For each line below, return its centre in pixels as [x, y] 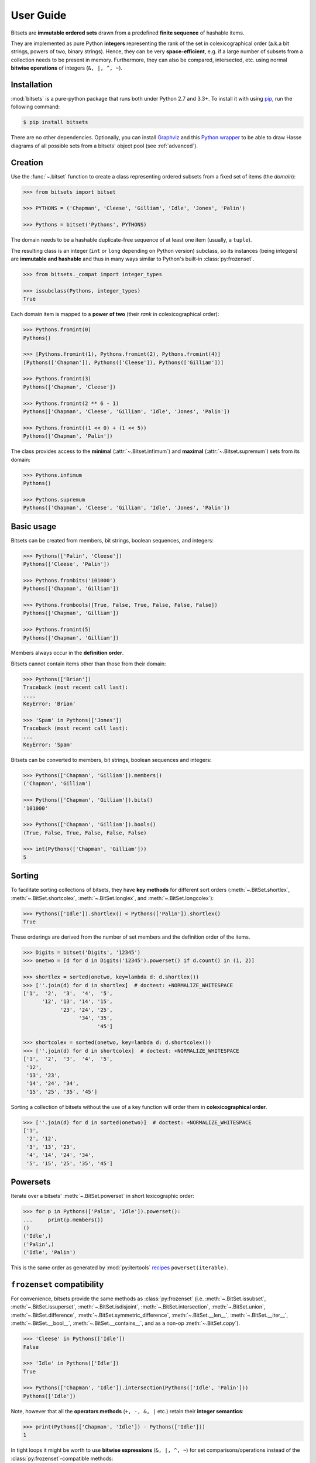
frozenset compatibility [57, 1284]
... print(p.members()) [63, 1220]
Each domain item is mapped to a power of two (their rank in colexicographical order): [115, 314]
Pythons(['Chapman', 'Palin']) [68, 436]
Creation [27, 162]
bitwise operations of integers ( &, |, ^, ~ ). [67, 68]
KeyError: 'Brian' [49, 704]
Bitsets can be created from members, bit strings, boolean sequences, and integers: [112, 540]
